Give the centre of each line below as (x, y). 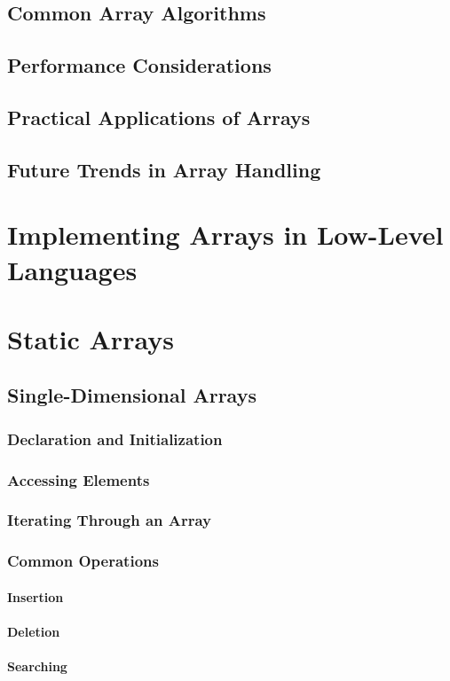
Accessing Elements (79, 479)
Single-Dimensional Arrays (132, 395)
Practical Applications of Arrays (159, 117)
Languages (72, 269)
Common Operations (83, 561)
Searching (37, 666)
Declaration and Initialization (115, 438)
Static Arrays (91, 338)
